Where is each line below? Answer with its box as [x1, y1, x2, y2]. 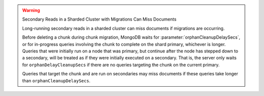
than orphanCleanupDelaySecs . [22, 77, 90, 83]
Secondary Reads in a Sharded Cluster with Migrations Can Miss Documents [22, 16, 177, 22]
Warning [22, 7, 40, 13]
